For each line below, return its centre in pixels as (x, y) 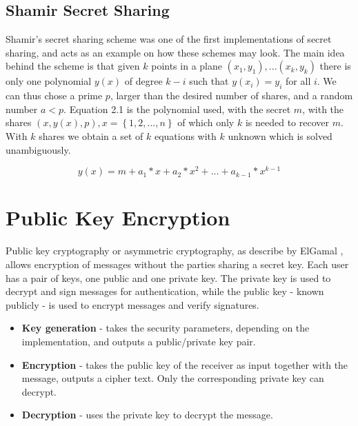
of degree (143, 81)
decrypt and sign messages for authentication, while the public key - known (165, 291)
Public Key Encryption (118, 217)
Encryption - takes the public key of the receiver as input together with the (185, 364)
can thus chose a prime (54, 95)
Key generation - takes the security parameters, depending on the (166, 328)
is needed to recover (287, 122)
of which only (206, 122)
